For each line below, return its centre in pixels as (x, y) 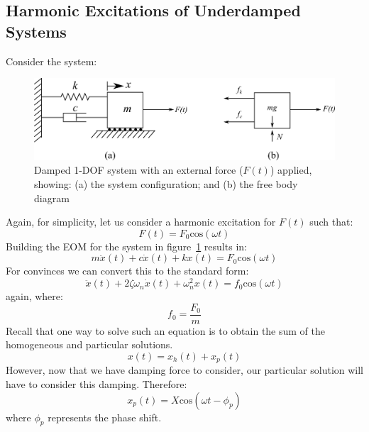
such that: (331, 222)
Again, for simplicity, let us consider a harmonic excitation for (141, 222)
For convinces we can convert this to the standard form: (127, 271)
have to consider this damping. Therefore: (97, 383)
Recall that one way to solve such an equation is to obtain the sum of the (166, 330)
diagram (52, 198)
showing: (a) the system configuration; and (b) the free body (166, 184)
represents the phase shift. (105, 417)
